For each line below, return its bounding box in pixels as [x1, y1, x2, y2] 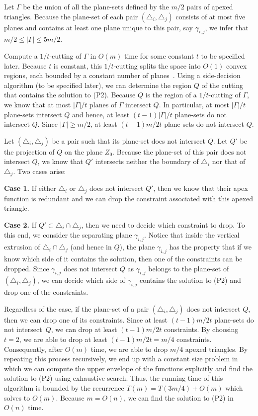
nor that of [212, 156, 246, 166]
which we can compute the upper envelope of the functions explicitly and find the [4, 363, 253, 373]
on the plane [64, 146, 103, 157]
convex [226, 60, 247, 71]
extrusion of [4, 242, 40, 252]
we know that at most [4, 99, 71, 109]
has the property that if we [169, 242, 252, 252]
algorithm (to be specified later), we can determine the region [4, 80, 192, 90]
